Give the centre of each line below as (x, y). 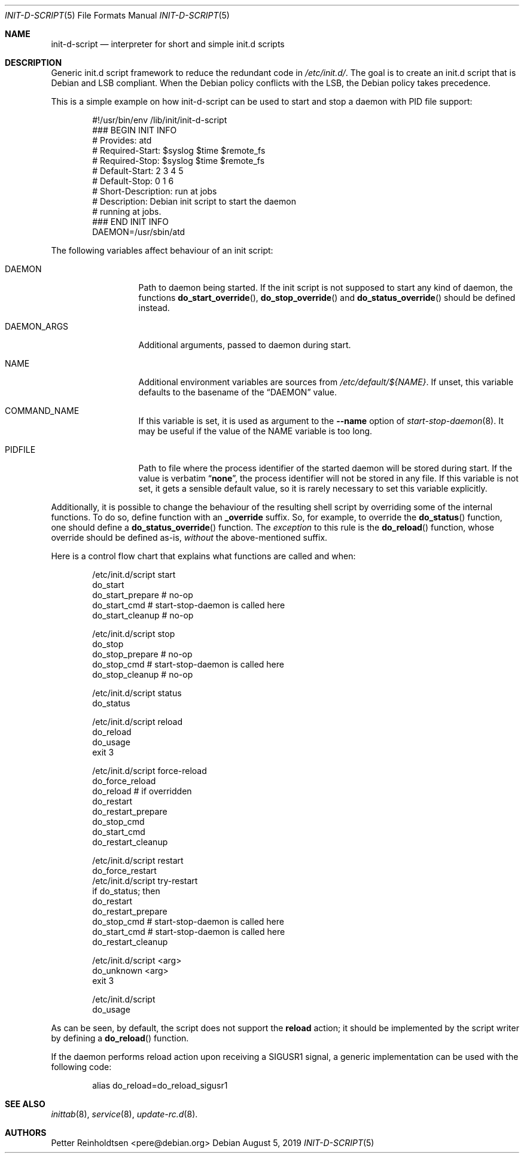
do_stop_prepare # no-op (142, 654)
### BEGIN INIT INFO (135, 130)
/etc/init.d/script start (134, 575)
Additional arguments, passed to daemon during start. (245, 345)
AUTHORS (26, 1133)
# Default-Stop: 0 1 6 (133, 181)
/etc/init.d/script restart (138, 860)
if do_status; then (126, 891)
